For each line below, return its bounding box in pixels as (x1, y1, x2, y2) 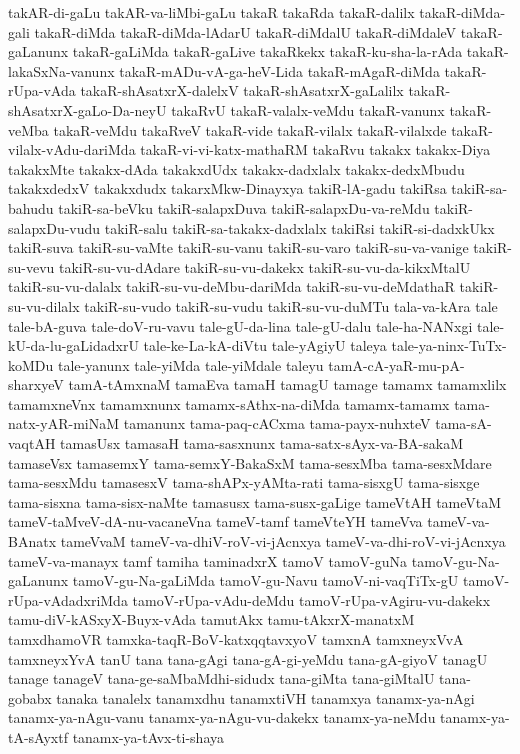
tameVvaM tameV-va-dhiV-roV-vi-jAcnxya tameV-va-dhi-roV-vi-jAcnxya (60, 531, 506, 552)
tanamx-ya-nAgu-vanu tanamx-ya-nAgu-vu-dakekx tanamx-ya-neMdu (8, 707, 436, 728)
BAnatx (8, 531, 57, 552)
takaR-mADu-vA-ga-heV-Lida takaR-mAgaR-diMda (119, 60, 440, 81)
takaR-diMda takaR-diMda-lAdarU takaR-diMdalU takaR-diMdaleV (34, 21, 457, 42)
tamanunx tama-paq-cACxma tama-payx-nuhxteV (123, 413, 431, 434)
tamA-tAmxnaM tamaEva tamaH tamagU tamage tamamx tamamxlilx (68, 374, 507, 395)
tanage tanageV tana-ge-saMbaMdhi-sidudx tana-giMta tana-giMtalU (8, 668, 435, 689)
